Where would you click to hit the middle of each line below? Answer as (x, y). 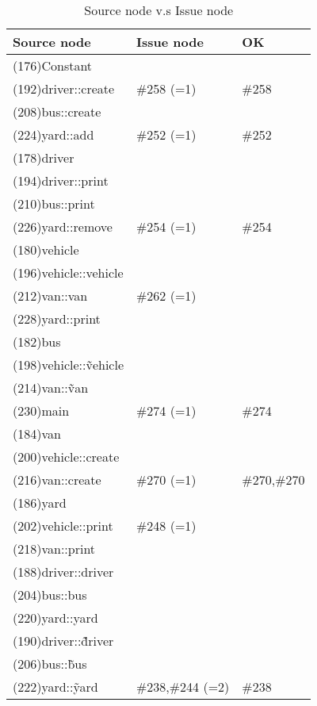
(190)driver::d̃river (63, 641)
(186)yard (40, 503)
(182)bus (37, 341)
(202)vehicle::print (63, 526)
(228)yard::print (57, 318)
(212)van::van (50, 295)
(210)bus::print (54, 203)
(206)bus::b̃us (50, 664)
